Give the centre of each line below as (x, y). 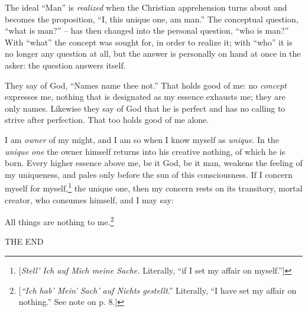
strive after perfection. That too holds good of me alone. (107, 120)
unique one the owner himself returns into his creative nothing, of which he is (145, 151)
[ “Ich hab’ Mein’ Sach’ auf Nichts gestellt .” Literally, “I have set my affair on (158, 290)
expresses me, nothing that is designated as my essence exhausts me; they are (145, 97)
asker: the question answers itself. (65, 65)
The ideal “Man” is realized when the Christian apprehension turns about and (146, 7)
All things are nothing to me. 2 (59, 221)
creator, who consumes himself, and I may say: (89, 199)
